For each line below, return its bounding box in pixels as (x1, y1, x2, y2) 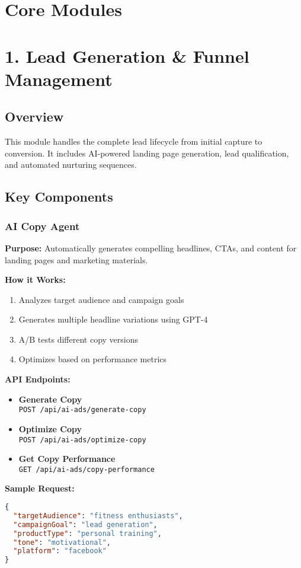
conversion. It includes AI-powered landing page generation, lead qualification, (5, 146, 289, 159)
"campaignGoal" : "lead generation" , (13, 520, 158, 529)
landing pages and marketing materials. (5, 253, 148, 266)
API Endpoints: (5, 373, 71, 385)
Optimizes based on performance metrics (18, 353, 167, 365)
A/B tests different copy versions (18, 333, 139, 345)
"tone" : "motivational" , (13, 538, 111, 547)
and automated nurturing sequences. (5, 158, 137, 171)
